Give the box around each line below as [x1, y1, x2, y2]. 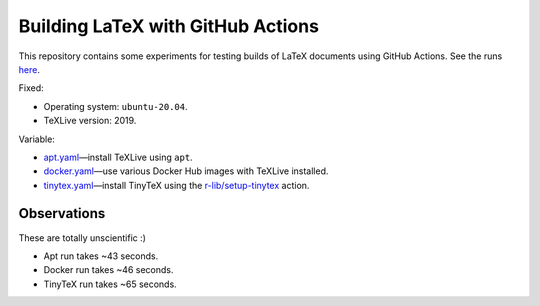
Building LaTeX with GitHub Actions [18, 15, 320, 37]
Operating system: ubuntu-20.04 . [43, 100, 189, 112]
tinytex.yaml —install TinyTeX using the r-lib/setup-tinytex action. [43, 179, 310, 191]
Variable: [18, 133, 55, 145]
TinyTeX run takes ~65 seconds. [43, 278, 177, 290]
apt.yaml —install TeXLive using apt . [43, 151, 194, 163]
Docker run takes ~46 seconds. [43, 264, 174, 276]
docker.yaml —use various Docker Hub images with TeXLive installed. [43, 165, 329, 177]
